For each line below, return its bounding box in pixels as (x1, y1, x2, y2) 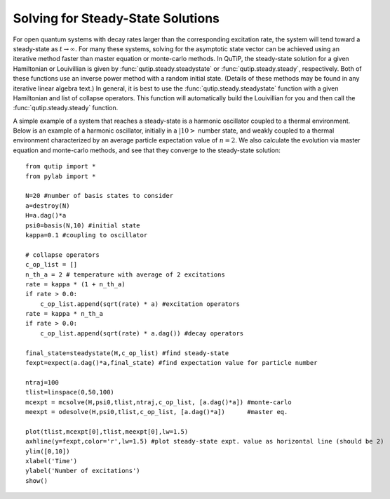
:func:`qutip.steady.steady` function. (13, 104, 119, 112)
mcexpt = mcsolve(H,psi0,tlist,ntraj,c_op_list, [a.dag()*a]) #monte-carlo (25, 398, 292, 406)
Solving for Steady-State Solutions (13, 11, 220, 26)
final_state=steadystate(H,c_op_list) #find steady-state (25, 349, 229, 357)
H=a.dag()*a (25, 211, 67, 220)
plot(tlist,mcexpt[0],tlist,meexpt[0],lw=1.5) (25, 427, 189, 435)
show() (25, 477, 48, 484)
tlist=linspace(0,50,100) (25, 388, 115, 397)
